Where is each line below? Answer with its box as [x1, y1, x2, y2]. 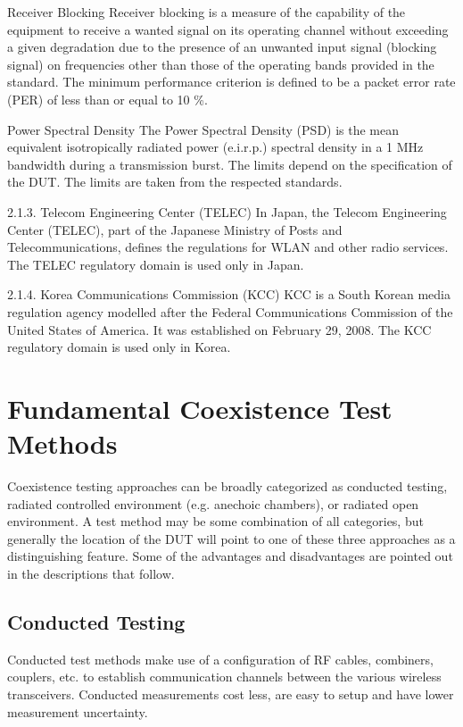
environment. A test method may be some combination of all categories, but [7, 512, 424, 531]
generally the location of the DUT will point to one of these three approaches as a [7, 529, 456, 547]
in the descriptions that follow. [7, 564, 175, 582]
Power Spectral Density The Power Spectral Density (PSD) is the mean [7, 120, 400, 138]
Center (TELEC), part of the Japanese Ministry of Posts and [7, 220, 343, 238]
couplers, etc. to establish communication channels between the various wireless [7, 667, 442, 686]
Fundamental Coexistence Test [7, 389, 393, 426]
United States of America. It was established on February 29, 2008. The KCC [7, 320, 432, 338]
